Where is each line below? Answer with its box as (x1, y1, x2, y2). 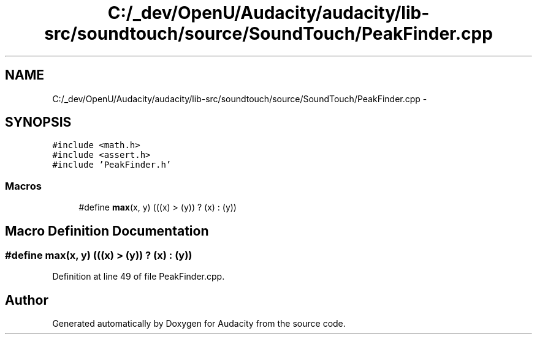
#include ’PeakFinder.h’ (52, 160, 172, 170)
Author (5, 292, 48, 308)
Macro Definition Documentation (5, 223, 209, 239)
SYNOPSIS (5, 114, 72, 130)
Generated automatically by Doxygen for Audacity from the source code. (52, 318, 346, 329)
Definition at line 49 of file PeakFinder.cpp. (52, 271, 225, 282)
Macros (5, 179, 42, 192)
